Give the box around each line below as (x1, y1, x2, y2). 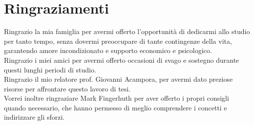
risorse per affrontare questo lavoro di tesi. (4, 83, 131, 93)
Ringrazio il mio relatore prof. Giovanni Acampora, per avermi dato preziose (4, 74, 233, 84)
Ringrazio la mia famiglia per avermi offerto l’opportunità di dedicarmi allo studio (4, 26, 250, 36)
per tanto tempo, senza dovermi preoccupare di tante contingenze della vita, (4, 36, 232, 46)
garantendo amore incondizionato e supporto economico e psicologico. (4, 45, 212, 55)
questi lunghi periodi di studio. (4, 64, 96, 74)
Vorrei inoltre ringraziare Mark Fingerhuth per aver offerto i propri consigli (4, 93, 229, 103)
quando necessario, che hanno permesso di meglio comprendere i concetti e (4, 102, 227, 112)
